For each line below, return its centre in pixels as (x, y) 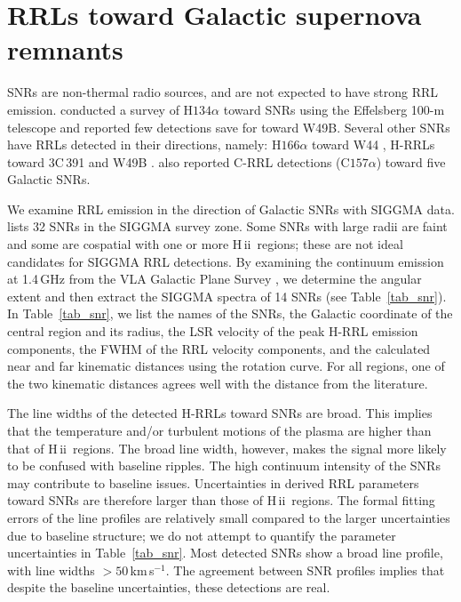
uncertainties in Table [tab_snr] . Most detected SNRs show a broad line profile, (225, 553)
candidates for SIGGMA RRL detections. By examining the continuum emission (226, 261)
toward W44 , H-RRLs (374, 144)
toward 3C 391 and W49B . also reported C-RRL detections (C (179, 161)
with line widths (51, 570)
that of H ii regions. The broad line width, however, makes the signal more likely (227, 448)
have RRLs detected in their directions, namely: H (144, 144)
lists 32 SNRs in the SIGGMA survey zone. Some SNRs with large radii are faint (227, 226)
